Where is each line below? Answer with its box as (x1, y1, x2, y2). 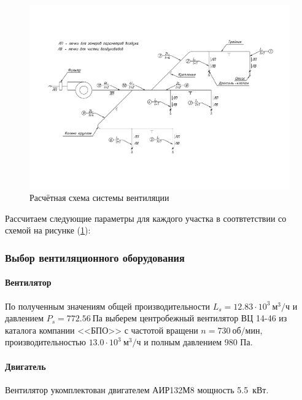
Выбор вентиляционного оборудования (5, 249, 185, 265)
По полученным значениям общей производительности (5, 299, 210, 312)
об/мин (232, 326, 260, 335)
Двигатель (5, 359, 46, 372)
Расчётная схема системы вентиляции (29, 191, 169, 204)
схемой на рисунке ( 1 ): (5, 224, 91, 237)
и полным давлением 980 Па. (144, 335, 253, 348)
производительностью (5, 335, 86, 348)
